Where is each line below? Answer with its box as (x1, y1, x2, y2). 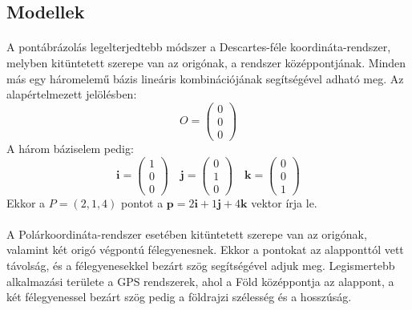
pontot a (121, 194, 164, 211)
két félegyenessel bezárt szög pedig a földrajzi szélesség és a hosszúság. (6, 288, 352, 305)
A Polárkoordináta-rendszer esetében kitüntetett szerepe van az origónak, (6, 225, 367, 242)
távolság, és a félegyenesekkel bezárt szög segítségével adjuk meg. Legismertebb (6, 257, 395, 274)
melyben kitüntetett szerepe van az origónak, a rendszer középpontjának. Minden (6, 54, 406, 70)
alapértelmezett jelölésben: (6, 86, 137, 103)
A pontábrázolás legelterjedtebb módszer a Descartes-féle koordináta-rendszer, (6, 38, 391, 55)
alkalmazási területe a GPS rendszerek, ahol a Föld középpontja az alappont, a (6, 272, 394, 289)
